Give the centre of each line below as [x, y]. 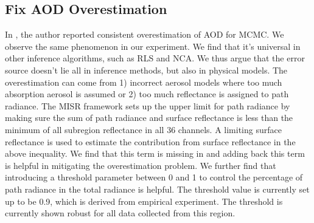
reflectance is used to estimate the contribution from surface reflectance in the [150, 141]
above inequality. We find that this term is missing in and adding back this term [155, 153]
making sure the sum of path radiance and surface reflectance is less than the [149, 118]
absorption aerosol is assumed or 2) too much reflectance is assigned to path [147, 94]
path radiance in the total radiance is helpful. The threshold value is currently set [157, 189]
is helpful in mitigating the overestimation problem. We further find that [141, 165]
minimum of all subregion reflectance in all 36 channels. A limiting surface [143, 129]
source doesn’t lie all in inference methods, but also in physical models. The [146, 70]
